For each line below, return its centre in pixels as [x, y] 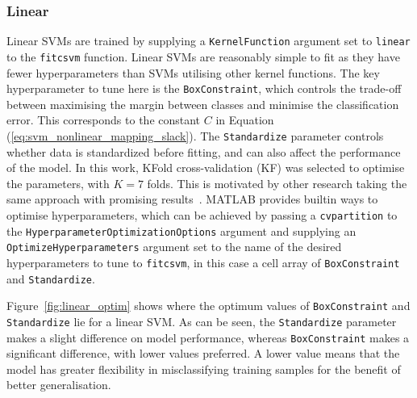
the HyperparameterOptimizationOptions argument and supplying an [181, 230]
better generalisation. [59, 385]
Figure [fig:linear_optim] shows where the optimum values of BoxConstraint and [208, 306]
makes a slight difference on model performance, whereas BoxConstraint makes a [208, 337]
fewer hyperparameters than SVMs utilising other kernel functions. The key [193, 72]
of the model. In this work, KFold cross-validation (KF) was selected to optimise [206, 168]
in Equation [245, 120]
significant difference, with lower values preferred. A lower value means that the [203, 353]
